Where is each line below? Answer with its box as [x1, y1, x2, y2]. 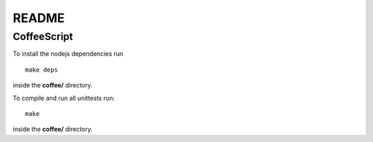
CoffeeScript [12, 30, 73, 43]
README [12, 10, 65, 26]
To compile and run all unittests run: [12, 94, 115, 102]
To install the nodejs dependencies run [12, 50, 124, 58]
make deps [25, 65, 58, 74]
